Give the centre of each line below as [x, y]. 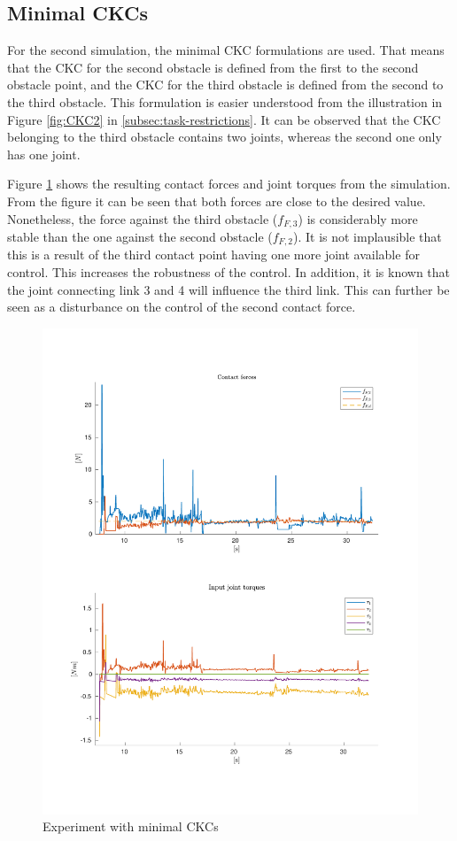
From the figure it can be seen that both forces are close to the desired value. [217, 201]
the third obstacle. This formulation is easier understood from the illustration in [225, 101]
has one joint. [44, 154]
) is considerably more [358, 218]
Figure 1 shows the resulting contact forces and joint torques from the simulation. [229, 184]
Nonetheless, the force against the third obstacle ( [143, 218]
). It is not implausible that [368, 236]
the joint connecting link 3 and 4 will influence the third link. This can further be [228, 289]
